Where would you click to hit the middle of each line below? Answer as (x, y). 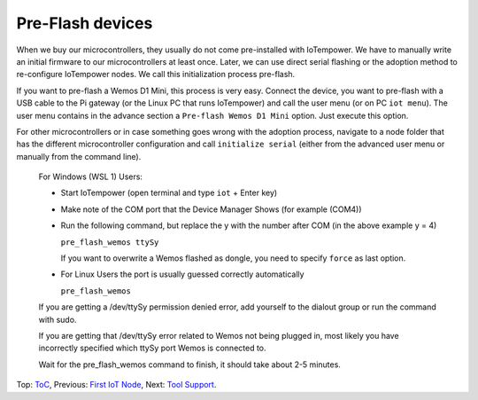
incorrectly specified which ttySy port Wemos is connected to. (152, 348)
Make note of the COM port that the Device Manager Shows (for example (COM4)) (211, 209)
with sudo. (58, 319)
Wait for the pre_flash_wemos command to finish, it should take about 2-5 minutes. (189, 365)
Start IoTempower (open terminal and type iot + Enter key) (169, 193)
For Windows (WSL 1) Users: (91, 176)
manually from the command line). (79, 156)
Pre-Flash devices (85, 23)
